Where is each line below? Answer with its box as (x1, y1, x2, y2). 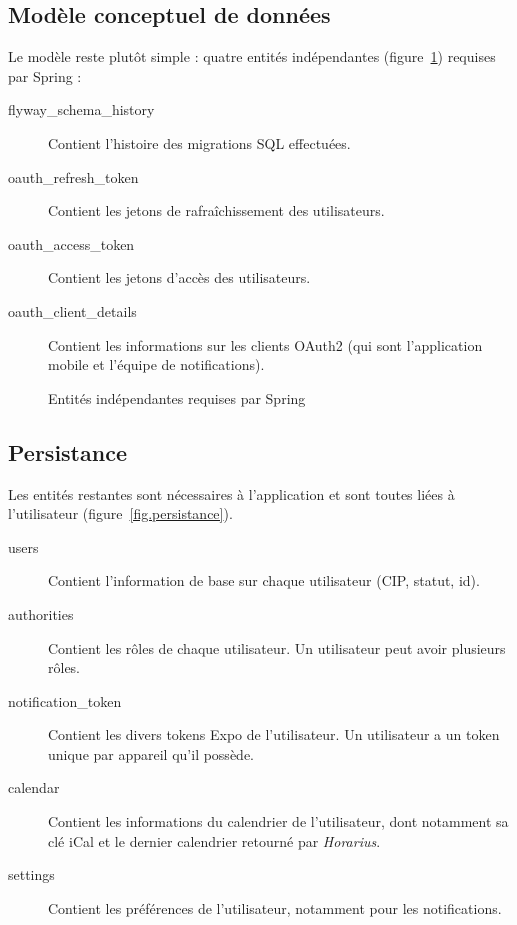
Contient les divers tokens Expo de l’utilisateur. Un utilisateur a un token (48, 724, 500, 745)
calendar (8, 777, 60, 798)
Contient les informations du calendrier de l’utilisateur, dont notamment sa (48, 811, 509, 832)
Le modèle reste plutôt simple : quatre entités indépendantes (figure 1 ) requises (8, 46, 496, 67)
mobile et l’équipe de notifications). (48, 354, 265, 375)
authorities (8, 603, 74, 624)
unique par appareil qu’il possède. (48, 743, 254, 764)
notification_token (8, 690, 122, 711)
